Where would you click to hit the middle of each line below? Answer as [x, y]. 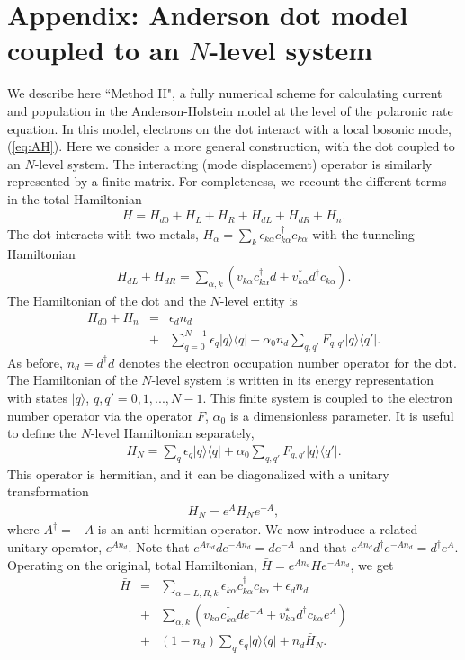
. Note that [159, 547]
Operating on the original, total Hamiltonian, [132, 564]
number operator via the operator [100, 415]
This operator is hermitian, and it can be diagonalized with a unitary [198, 473]
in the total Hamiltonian [75, 198]
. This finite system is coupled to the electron [328, 397]
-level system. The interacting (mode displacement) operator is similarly [233, 163]
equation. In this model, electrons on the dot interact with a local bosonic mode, [229, 128]
